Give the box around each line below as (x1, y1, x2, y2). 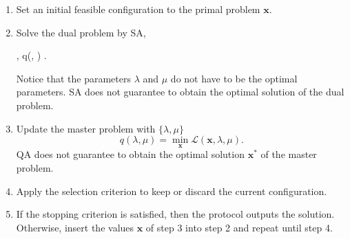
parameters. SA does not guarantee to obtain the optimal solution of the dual (16, 84, 344, 99)
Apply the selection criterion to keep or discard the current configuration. (16, 183, 327, 198)
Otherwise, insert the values (16, 220, 134, 234)
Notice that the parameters (16, 71, 131, 85)
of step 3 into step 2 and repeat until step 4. (145, 220, 333, 234)
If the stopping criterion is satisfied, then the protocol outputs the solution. (16, 207, 335, 221)
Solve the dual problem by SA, (16, 25, 146, 39)
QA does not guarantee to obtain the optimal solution (16, 147, 245, 161)
